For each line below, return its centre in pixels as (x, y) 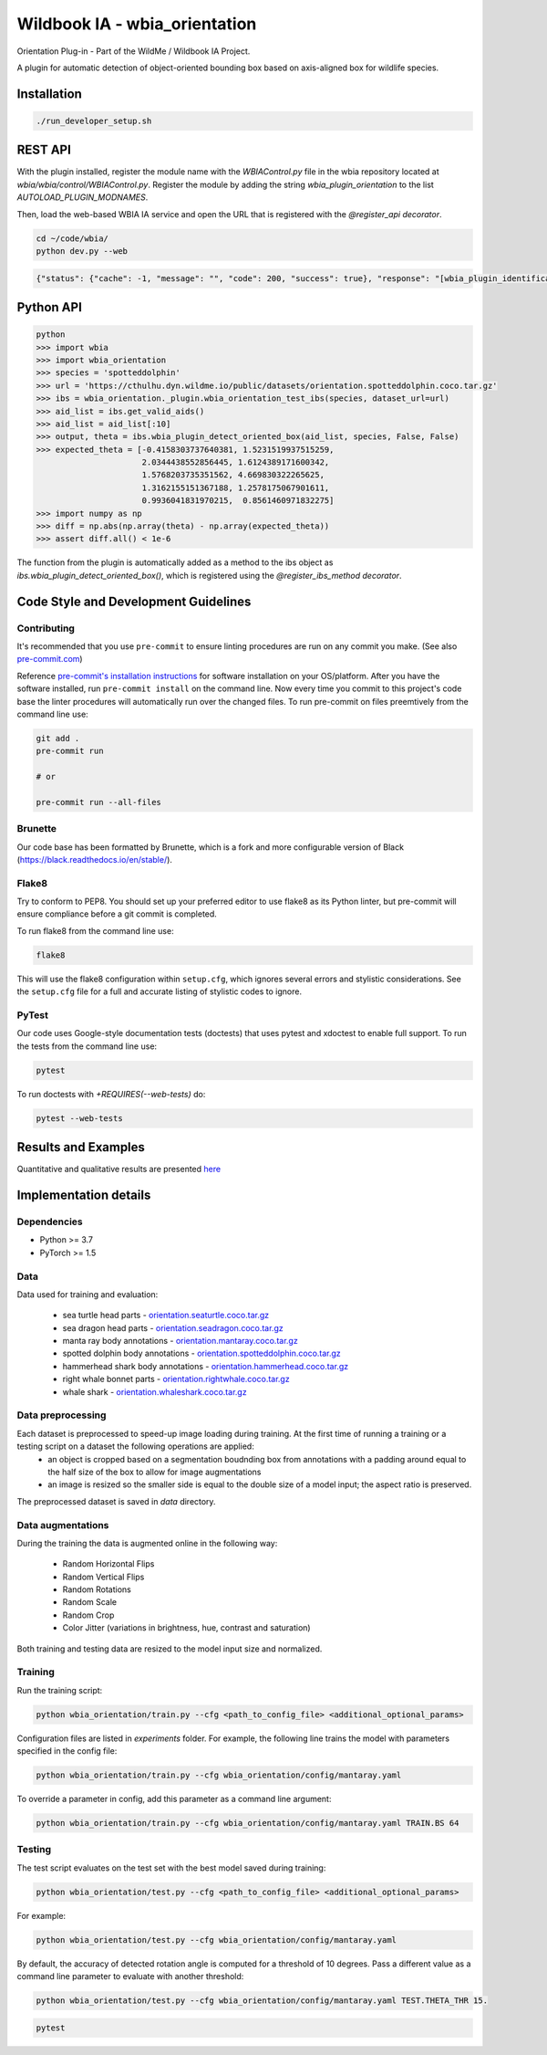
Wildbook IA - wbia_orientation (137, 24)
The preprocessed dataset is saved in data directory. (116, 1501)
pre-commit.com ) (50, 659)
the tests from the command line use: (87, 1046)
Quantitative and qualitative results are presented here (119, 1169)
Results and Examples (81, 1147)
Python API (49, 307)
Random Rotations (97, 1589)
